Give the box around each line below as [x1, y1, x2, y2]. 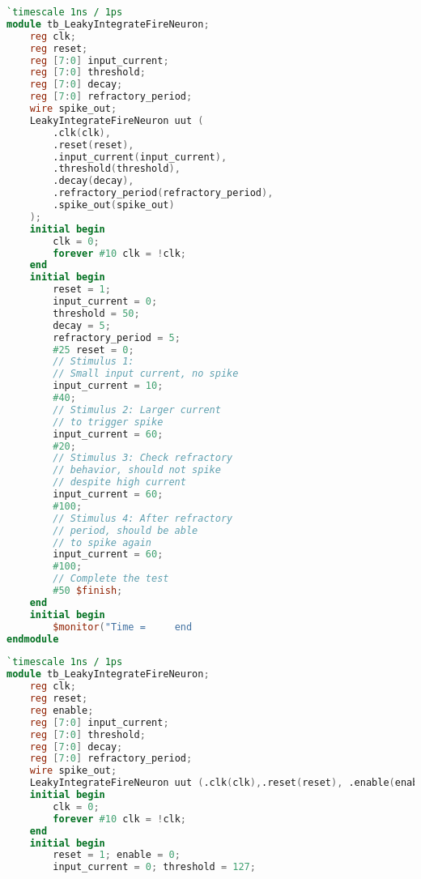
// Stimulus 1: [53, 356, 134, 368]
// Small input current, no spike [53, 368, 239, 380]
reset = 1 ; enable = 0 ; [53, 849, 181, 861]
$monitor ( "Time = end [53, 621, 193, 633]
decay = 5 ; [53, 319, 111, 331]
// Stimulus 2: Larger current [53, 403, 221, 416]
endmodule [6, 633, 59, 645]
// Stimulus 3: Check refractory [53, 452, 233, 464]
